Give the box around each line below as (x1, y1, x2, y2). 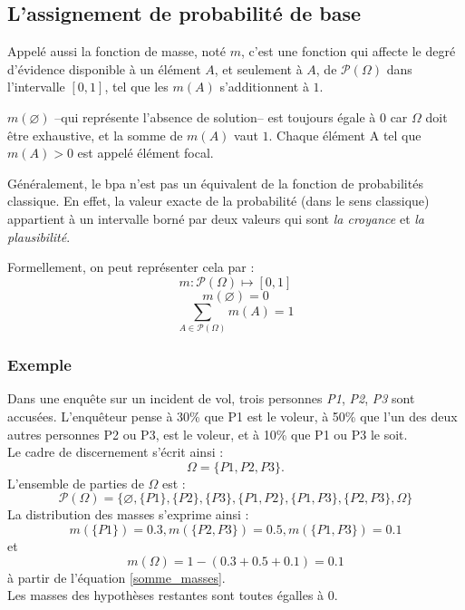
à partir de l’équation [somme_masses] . (7, 567, 226, 586)
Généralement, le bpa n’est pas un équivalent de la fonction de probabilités (7, 173, 423, 192)
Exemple (7, 353, 72, 376)
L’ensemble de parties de (7, 473, 144, 492)
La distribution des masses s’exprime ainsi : (7, 505, 249, 524)
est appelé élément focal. (77, 143, 214, 162)
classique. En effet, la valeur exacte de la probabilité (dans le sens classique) (7, 191, 430, 210)
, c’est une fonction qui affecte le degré (240, 42, 456, 61)
